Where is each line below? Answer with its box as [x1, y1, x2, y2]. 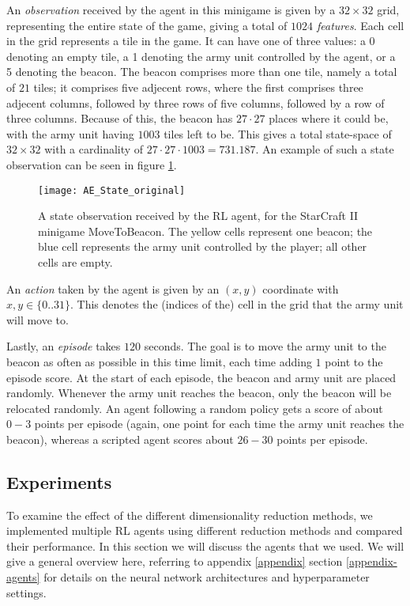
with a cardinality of [44, 141, 144, 157]
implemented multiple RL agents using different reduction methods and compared [6, 522, 403, 539]
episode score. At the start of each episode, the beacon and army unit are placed [6, 369, 397, 385]
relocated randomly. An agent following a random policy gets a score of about [6, 400, 383, 416]
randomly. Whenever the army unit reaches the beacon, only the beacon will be [6, 384, 392, 401]
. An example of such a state [255, 141, 394, 157]
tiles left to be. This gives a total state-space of [164, 125, 392, 142]
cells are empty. [38, 253, 113, 270]
